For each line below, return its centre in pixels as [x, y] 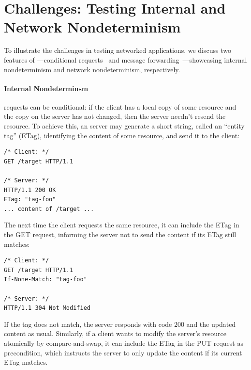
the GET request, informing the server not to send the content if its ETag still [120, 234]
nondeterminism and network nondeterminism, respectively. [92, 69]
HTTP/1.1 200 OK [30, 190]
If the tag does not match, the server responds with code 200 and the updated [120, 324]
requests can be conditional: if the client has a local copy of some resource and [120, 106]
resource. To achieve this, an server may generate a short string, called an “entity [124, 126]
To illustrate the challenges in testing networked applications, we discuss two [118, 50]
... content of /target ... [49, 209]
